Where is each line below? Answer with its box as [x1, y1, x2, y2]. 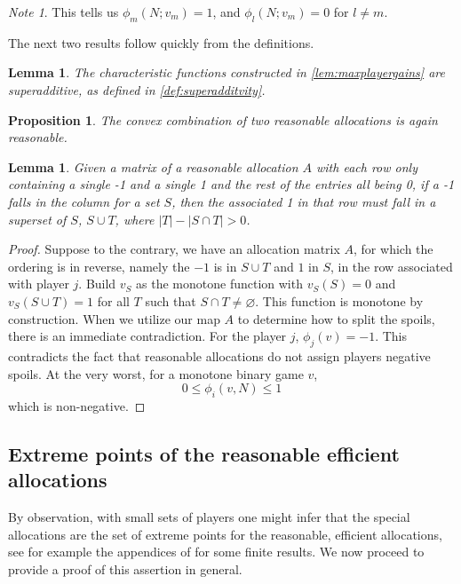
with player [8, 274, 69, 293]
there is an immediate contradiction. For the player [8, 327, 287, 345]
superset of [8, 209, 67, 228]
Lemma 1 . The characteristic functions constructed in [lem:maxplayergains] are [8, 63, 445, 82]
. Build [78, 274, 116, 293]
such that [145, 291, 196, 310]
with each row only [316, 157, 417, 176]
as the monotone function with [136, 274, 303, 293]
